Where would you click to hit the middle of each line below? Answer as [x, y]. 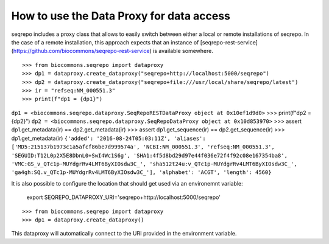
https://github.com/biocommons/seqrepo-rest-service [81, 51]
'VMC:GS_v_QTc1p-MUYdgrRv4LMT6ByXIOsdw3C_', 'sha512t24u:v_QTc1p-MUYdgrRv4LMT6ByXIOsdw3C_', [154, 164]
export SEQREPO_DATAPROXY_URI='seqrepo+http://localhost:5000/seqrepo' [123, 197]
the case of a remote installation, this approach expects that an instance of [105, 42]
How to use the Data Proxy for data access [121, 16]
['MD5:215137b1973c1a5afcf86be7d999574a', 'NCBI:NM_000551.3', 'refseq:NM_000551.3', [143, 147]
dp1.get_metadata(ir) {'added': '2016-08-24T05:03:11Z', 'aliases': [109, 138]
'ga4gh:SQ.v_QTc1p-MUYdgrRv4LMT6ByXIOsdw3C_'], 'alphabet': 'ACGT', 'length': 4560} [141, 173]
